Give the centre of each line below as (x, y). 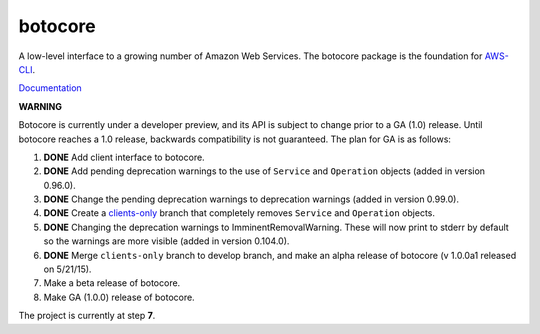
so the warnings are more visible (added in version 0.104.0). (166, 241)
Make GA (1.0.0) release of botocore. (119, 297)
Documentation (50, 88)
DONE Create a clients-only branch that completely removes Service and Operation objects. (239, 213)
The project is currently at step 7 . (87, 316)
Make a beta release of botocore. (112, 283)
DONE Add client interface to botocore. (124, 157)
